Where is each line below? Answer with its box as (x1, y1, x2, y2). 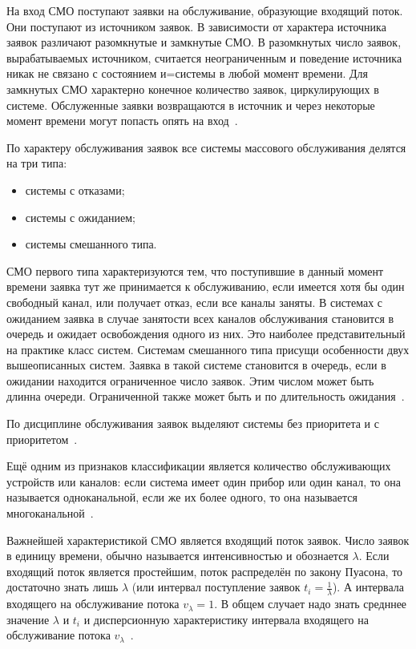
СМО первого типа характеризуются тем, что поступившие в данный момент (6, 262, 384, 279)
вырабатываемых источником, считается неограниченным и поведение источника (6, 49, 402, 66)
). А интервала (332, 578, 404, 595)
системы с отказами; (25, 181, 125, 198)
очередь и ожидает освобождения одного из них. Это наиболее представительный (6, 325, 406, 342)
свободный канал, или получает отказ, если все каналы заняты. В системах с (6, 293, 383, 310)
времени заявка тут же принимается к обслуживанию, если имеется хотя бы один (6, 278, 405, 295)
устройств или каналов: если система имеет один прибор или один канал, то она (6, 473, 401, 490)
